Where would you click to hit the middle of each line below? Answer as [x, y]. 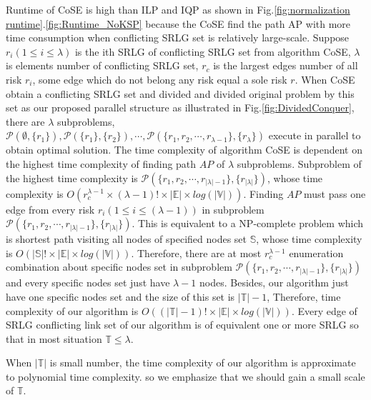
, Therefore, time [304, 296]
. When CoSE [325, 79]
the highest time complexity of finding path [101, 163]
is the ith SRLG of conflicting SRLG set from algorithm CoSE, [213, 51]
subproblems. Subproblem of [299, 163]
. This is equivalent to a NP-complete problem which [248, 223]
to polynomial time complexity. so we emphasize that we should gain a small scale [185, 376]
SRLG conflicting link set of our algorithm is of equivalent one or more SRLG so [182, 325]
